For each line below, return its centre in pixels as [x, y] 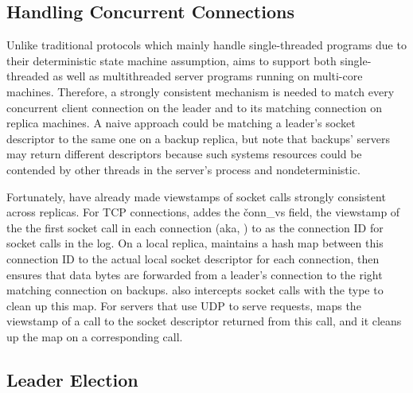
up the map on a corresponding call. [95, 336]
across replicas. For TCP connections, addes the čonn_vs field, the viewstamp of [203, 212]
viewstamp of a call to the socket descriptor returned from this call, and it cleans [204, 321]
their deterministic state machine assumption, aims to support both [171, 60]
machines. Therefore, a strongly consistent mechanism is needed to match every [201, 91]
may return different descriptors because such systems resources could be [184, 154]
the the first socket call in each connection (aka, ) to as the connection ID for [195, 227]
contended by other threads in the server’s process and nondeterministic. [183, 169]
